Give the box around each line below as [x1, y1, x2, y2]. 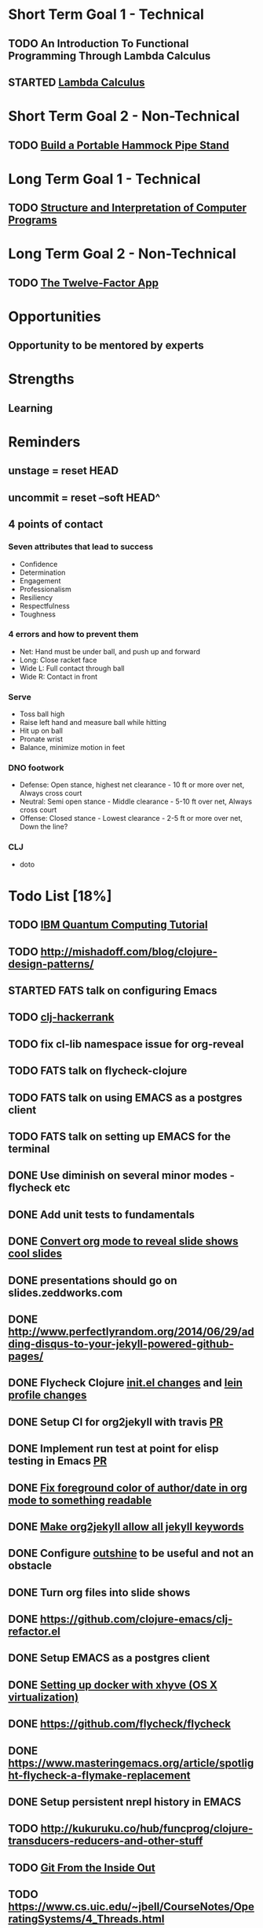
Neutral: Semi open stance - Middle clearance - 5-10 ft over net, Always [19, 797, 253, 807]
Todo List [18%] [8, 887, 112, 905]
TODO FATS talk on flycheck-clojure [8, 1064, 188, 1078]
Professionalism [19, 584, 72, 594]
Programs [8, 214, 57, 227]
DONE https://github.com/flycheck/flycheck [8, 1717, 232, 1731]
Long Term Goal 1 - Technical [8, 170, 201, 188]
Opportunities [8, 307, 101, 326]
